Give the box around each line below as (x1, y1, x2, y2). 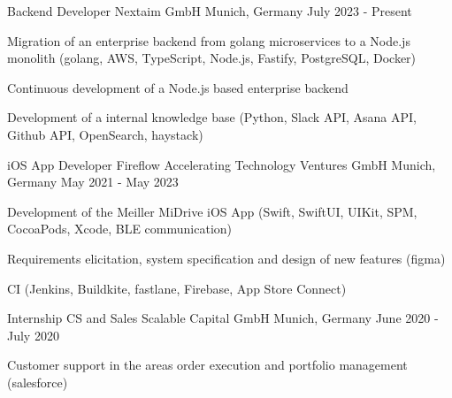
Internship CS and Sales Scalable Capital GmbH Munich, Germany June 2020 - (7, 309, 439, 327)
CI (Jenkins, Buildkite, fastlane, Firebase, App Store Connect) (7, 279, 347, 297)
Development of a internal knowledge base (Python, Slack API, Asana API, (7, 108, 417, 126)
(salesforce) (7, 372, 68, 391)
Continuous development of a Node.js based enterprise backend (7, 78, 349, 96)
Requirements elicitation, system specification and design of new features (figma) (7, 249, 446, 267)
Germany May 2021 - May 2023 (7, 172, 179, 191)
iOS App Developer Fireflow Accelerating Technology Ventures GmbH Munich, (7, 155, 436, 173)
